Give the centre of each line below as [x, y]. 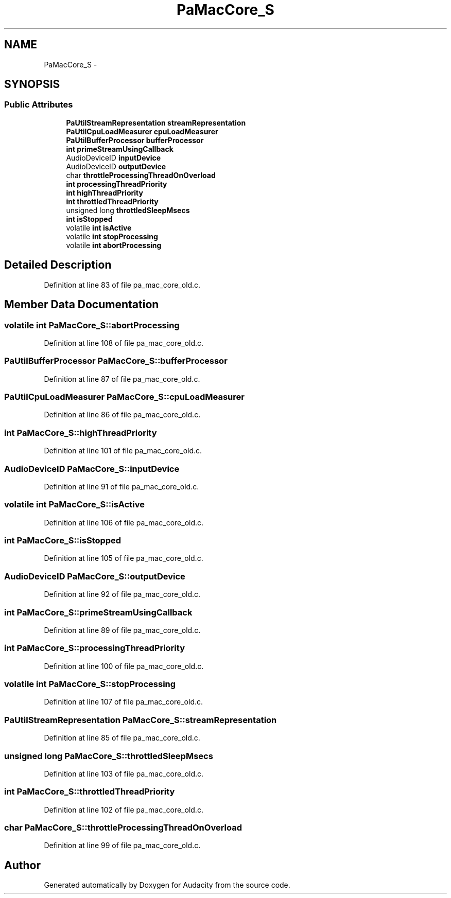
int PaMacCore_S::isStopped [63, 540]
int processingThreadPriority [117, 184]
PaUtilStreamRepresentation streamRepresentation [156, 122]
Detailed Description [58, 265]
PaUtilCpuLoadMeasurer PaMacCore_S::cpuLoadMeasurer [124, 397]
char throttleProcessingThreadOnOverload [141, 175]
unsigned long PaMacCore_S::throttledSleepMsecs [109, 756]
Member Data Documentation [82, 305]
